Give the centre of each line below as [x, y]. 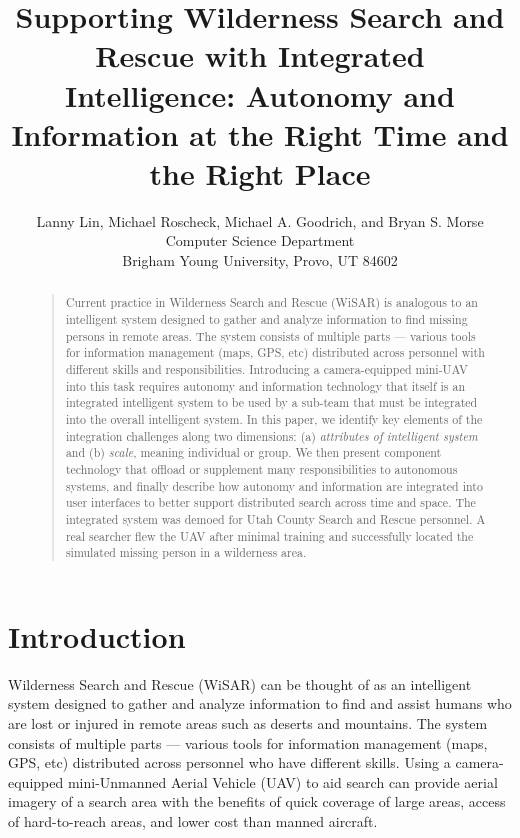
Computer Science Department [260, 240]
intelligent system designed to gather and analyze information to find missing [266, 319]
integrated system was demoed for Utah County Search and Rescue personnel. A [275, 518]
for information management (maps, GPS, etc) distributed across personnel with [275, 352]
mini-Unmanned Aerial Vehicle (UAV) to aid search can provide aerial [282, 781]
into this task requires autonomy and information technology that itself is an [265, 385]
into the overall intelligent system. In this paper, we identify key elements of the [274, 419]
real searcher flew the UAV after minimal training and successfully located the [269, 535]
